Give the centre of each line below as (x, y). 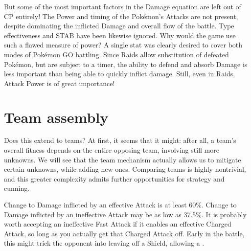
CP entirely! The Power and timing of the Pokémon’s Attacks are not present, (121, 16)
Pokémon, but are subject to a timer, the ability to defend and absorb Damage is (126, 64)
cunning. (17, 188)
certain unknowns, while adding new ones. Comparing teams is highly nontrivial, (125, 169)
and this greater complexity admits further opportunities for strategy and (114, 178)
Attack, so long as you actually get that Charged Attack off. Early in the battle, (124, 233)
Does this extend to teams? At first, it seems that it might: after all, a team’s (120, 140)
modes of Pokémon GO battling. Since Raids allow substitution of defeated (116, 54)
